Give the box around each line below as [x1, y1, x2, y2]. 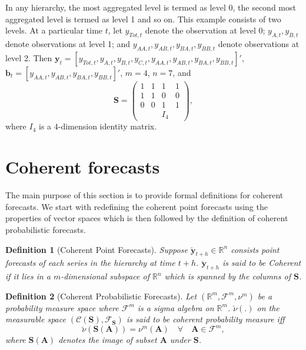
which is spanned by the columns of [164, 270, 291, 282]
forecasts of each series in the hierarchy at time [5, 256, 175, 269]
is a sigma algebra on [137, 301, 214, 314]
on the [257, 301, 280, 314]
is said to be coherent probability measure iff [126, 313, 285, 325]
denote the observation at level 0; [145, 24, 265, 36]
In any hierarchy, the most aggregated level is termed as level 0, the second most [5, 1, 296, 13]
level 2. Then [5, 51, 52, 64]
